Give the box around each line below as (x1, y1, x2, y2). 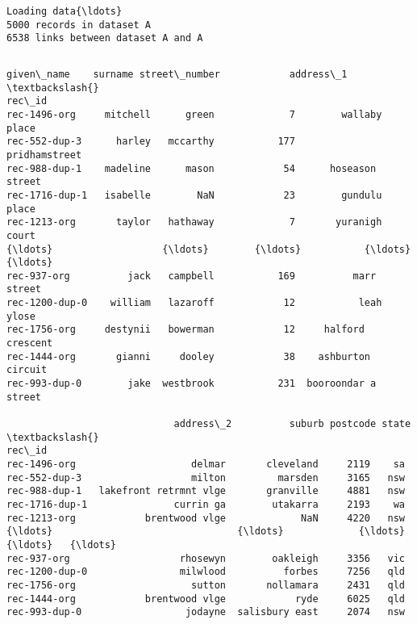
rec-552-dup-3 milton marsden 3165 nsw (6, 471, 405, 484)
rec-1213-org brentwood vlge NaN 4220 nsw (6, 512, 405, 524)
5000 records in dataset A (6, 19, 151, 31)
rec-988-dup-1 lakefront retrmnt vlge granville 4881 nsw (6, 485, 405, 497)
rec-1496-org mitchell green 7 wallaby (6, 108, 382, 120)
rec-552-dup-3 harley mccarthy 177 (6, 136, 295, 148)
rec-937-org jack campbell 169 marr (6, 270, 377, 282)
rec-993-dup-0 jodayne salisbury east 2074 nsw (6, 606, 405, 618)
